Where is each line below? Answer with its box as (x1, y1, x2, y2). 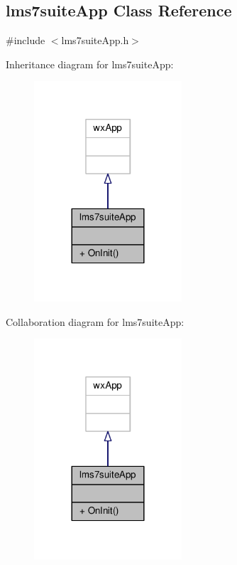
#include (6, 33, 45, 48)
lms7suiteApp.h (61, 33, 129, 48)
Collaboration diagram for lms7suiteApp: (6, 314, 184, 329)
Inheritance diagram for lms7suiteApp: (6, 56, 174, 71)
